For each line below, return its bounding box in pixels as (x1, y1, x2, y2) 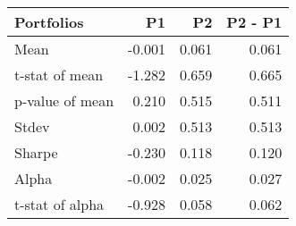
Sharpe (14, 142, 58, 163)
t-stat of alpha (14, 194, 105, 214)
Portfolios (14, 12, 84, 32)
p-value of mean (14, 90, 114, 111)
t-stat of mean (14, 64, 104, 85)
